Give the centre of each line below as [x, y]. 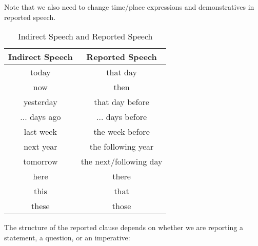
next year [41, 147]
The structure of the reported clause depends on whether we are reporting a [124, 227]
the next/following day [122, 161]
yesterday [40, 102]
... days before [122, 117]
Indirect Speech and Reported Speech [85, 36]
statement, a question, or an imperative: [67, 237]
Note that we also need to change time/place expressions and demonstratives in [129, 7]
